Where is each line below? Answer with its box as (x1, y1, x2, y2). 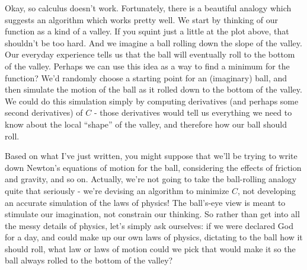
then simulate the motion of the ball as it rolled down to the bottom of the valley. (5, 83, 302, 96)
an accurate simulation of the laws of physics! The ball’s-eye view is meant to (5, 196, 286, 208)
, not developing (238, 184, 296, 196)
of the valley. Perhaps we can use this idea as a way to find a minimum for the (5, 59, 290, 72)
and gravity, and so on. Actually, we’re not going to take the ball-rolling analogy (5, 173, 297, 185)
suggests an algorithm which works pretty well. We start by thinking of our (5, 13, 279, 26)
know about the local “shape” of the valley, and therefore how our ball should (5, 117, 287, 130)
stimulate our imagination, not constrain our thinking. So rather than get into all (5, 208, 300, 220)
